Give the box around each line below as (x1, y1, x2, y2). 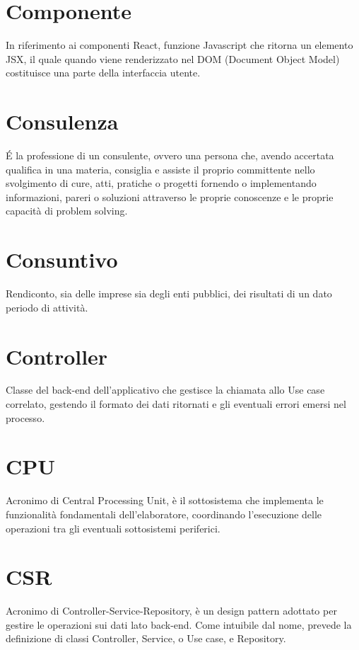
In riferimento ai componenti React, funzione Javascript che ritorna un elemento (6, 38, 353, 52)
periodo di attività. (6, 300, 88, 314)
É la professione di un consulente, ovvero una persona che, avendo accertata (6, 148, 334, 163)
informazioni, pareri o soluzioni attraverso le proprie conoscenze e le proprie (6, 189, 334, 204)
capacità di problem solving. (6, 203, 128, 218)
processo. (6, 410, 45, 425)
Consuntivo (6, 245, 118, 274)
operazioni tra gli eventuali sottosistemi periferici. (6, 520, 220, 535)
